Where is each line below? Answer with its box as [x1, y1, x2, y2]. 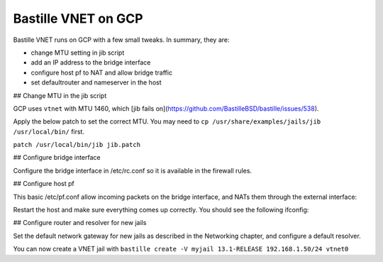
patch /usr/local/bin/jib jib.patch [13, 141, 141, 149]
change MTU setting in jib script [30, 48, 125, 57]
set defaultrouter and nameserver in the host [30, 78, 162, 87]
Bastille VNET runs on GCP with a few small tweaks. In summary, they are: [13, 36, 230, 44]
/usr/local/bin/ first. [13, 127, 85, 136]
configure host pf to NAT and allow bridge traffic [30, 68, 173, 77]
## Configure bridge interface [13, 153, 101, 162]
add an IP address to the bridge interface [30, 58, 151, 67]
